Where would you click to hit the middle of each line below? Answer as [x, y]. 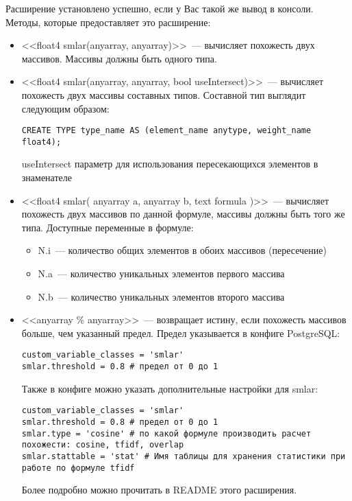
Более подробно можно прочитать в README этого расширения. [159, 490]
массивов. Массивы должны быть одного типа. [119, 58]
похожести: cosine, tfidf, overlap [103, 445]
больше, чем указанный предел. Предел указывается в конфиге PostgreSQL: [181, 333]
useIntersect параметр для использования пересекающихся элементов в [170, 164]
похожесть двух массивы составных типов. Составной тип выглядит [164, 94]
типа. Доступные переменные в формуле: [108, 227]
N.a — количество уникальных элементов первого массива [161, 273]
